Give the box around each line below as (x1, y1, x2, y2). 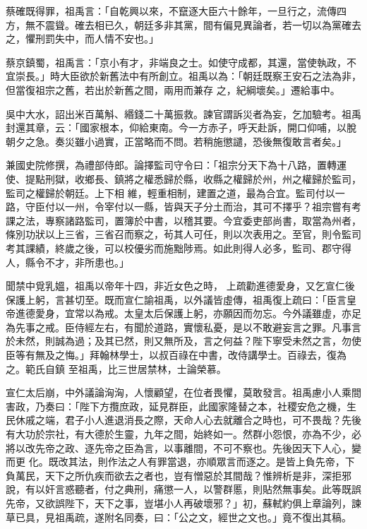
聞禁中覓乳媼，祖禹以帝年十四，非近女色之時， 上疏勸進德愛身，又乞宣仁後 (6, 278, 355, 293)
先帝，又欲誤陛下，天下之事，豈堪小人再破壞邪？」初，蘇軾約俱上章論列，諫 (6, 496, 361, 510)
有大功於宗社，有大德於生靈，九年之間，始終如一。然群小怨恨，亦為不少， (6, 427, 351, 441)
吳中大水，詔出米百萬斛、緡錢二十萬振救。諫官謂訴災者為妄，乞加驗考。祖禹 (6, 106, 361, 121)
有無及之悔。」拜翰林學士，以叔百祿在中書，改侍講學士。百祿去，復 (25, 347, 337, 362)
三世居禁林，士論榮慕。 (117, 361, 227, 376)
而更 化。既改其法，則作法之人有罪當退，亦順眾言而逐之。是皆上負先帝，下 (6, 454, 355, 469)
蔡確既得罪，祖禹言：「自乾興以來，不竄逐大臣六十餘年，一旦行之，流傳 (6, 4, 337, 18)
